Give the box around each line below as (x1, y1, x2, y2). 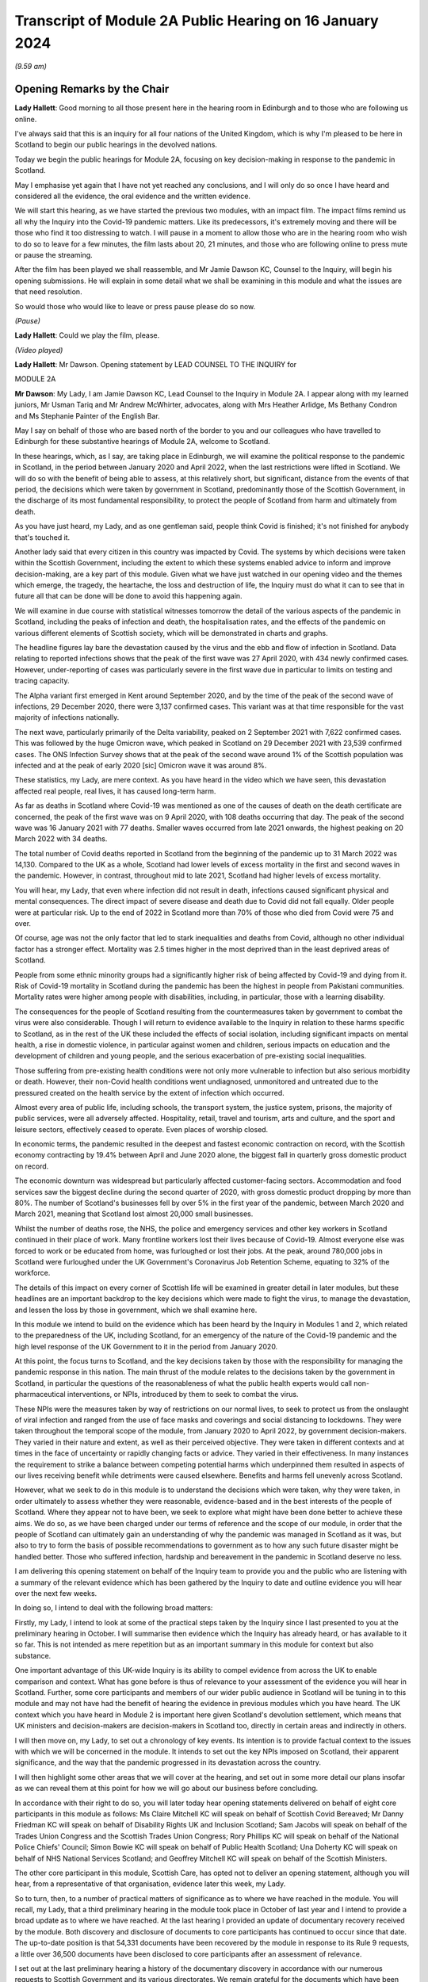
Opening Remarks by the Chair (14, 82, 170, 96)
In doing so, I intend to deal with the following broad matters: (14, 1603, 213, 1613)
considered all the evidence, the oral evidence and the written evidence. (14, 191, 251, 201)
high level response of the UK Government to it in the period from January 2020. (14, 1341, 278, 1351)
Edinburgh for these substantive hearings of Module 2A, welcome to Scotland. (14, 437, 271, 446)
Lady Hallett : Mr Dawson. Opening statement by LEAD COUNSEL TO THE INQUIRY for (14, 360, 297, 369)
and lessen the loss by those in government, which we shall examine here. (14, 1305, 258, 1314)
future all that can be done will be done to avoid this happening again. (14, 591, 243, 601)
